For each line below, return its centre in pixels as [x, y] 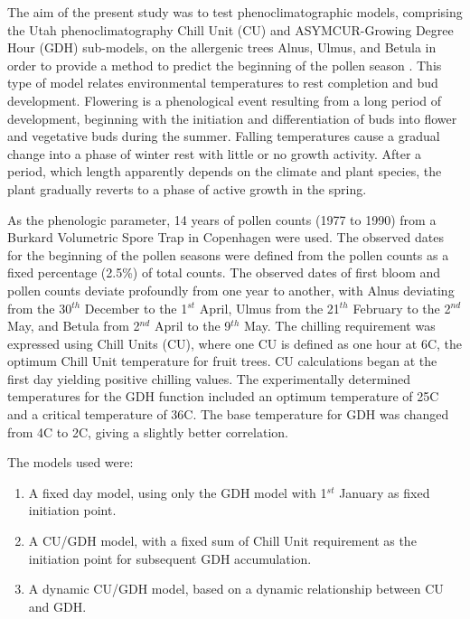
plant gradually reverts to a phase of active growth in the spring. [187, 188]
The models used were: [70, 462]
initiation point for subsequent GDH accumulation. [170, 558]
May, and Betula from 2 [74, 326]
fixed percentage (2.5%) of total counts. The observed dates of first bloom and [224, 272]
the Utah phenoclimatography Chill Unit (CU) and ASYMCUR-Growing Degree [230, 29]
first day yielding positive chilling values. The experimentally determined [209, 378]
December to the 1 [136, 308]
